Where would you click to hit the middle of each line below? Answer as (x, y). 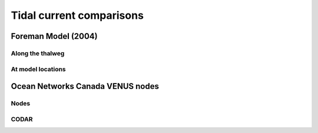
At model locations (38, 69)
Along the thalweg (38, 53)
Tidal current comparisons (77, 15)
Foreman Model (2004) (54, 36)
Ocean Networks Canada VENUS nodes (85, 86)
